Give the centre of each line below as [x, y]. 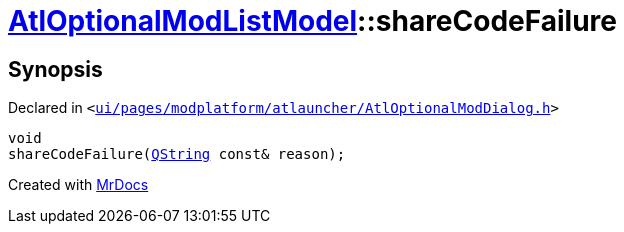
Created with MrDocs [78, 185]
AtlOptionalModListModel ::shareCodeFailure [312, 21]
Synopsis [55, 69]
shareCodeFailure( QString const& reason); [177, 154]
